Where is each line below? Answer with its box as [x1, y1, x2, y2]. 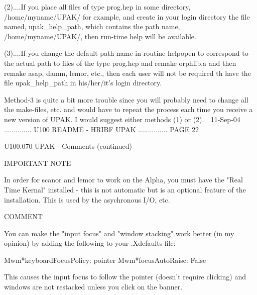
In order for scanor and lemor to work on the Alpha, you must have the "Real [4, 174, 243, 185]
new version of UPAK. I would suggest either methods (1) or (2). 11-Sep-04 [4, 114, 240, 124]
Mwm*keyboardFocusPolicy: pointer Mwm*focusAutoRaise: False [4, 254, 206, 265]
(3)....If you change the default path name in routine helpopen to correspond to [4, 48, 248, 58]
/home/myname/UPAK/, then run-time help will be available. [4, 31, 196, 41]
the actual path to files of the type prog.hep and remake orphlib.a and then [4, 57, 236, 68]
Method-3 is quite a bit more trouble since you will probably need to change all [4, 94, 248, 105]
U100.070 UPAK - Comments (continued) [4, 141, 132, 151]
